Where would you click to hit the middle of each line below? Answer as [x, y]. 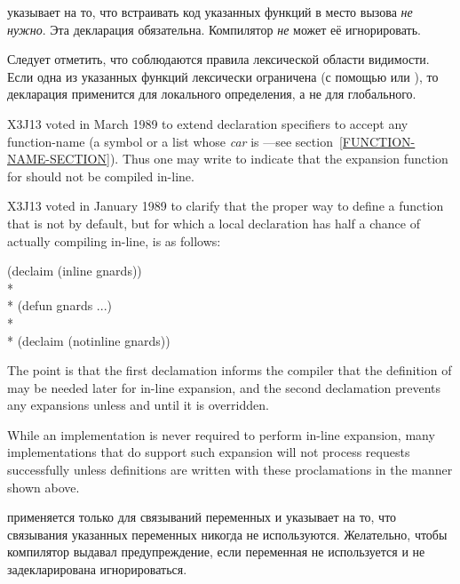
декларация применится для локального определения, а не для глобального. [212, 94]
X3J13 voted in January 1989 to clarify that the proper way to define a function [226, 206]
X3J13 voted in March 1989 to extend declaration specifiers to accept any [208, 123]
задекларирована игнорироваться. [97, 569]
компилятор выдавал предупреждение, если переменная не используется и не [216, 552]
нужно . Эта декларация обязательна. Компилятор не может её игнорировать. [214, 29]
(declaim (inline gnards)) [75, 271]
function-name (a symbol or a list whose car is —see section [170, 141]
